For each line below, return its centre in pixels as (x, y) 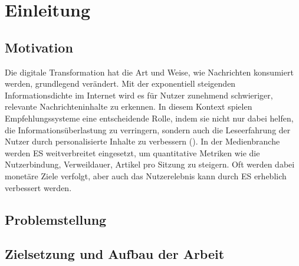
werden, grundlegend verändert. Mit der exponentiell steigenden (120, 83)
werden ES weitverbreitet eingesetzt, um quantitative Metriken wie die (132, 152)
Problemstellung (56, 219)
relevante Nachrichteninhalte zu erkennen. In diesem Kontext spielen (129, 106)
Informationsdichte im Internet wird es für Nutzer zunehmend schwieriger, (139, 95)
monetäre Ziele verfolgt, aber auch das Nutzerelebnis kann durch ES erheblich (146, 175)
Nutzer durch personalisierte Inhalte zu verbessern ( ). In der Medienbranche (142, 141)
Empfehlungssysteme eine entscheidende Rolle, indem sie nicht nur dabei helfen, (149, 118)
